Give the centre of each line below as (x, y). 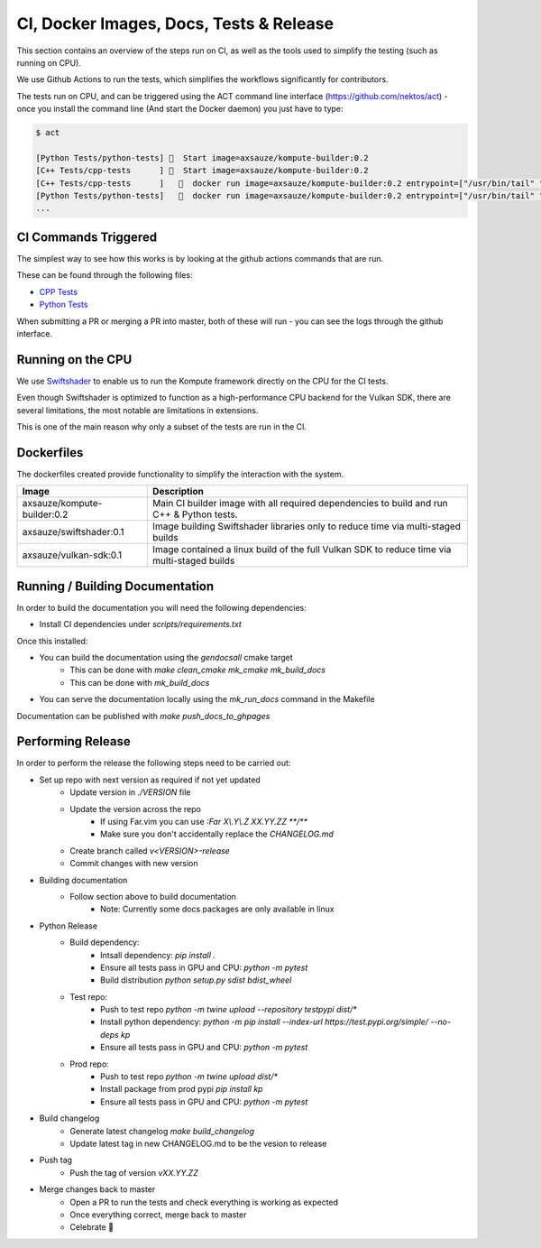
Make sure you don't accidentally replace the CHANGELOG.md (217, 834)
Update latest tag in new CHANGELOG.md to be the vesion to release (198, 1143)
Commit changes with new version (134, 864)
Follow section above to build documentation (153, 896)
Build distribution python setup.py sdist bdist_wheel (196, 980)
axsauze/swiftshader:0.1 (73, 532)
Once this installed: (52, 641)
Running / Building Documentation (115, 586)
